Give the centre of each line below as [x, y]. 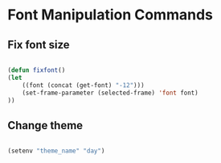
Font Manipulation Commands [110, 15]
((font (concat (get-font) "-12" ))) [84, 85]
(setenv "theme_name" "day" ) [56, 151]
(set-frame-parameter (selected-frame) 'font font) [110, 93]
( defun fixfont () [37, 70]
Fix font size [39, 45]
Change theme [45, 125]
